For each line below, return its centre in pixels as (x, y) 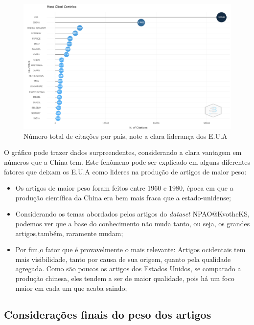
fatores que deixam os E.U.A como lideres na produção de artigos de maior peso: (125, 171)
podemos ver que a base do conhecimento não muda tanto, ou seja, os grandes (133, 224)
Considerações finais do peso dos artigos (108, 314)
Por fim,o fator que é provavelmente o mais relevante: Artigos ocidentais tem (130, 249)
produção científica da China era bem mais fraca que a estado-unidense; (123, 197)
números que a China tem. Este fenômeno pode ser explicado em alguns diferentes (127, 162)
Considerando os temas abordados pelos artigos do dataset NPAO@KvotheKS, (132, 214)
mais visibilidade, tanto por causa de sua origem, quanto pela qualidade (123, 259)
